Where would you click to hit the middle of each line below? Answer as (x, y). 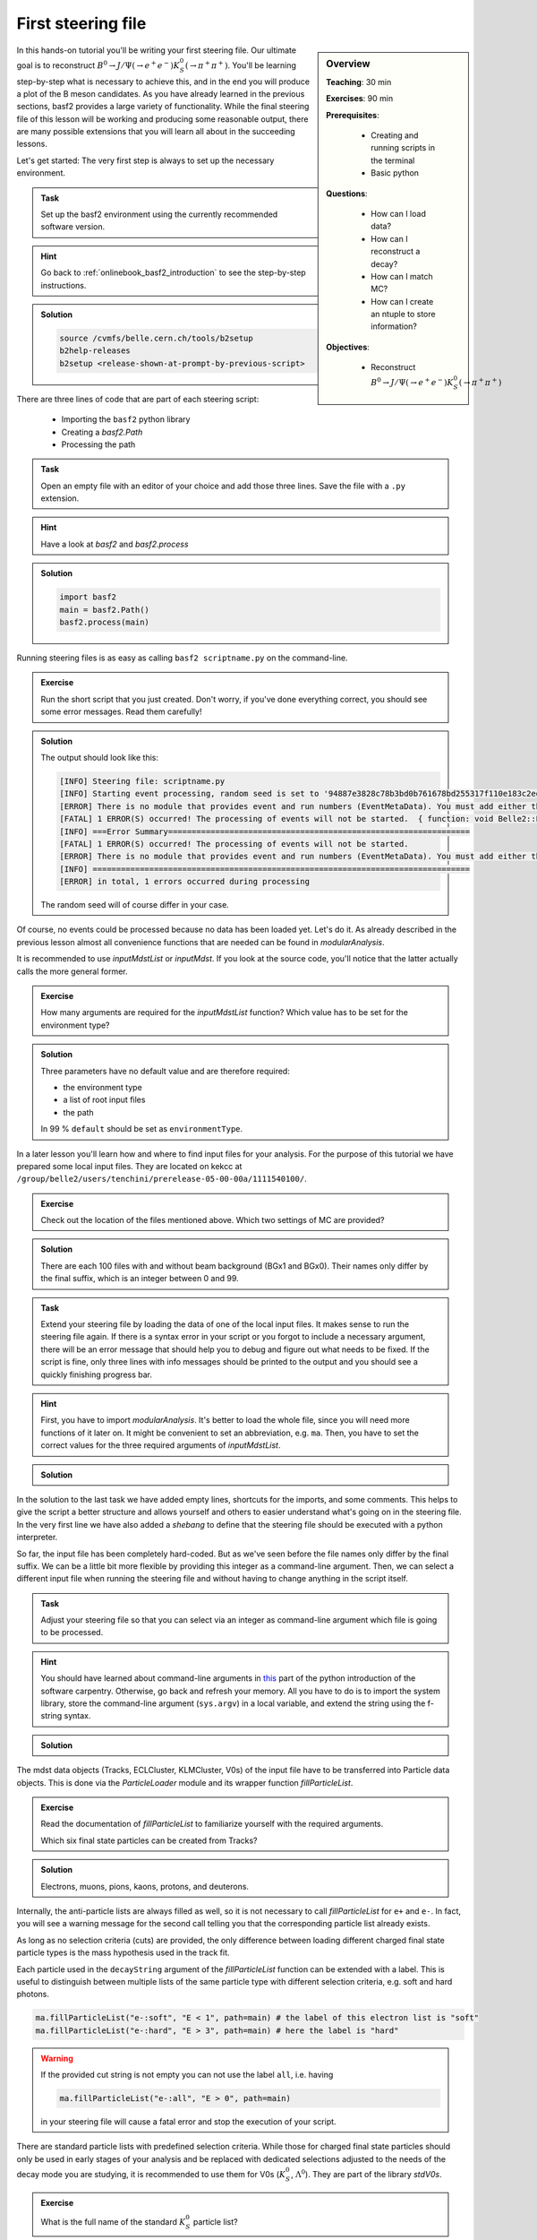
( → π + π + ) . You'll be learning (241, 65)
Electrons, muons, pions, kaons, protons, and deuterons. (145, 1886)
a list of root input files (104, 1100)
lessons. (32, 144)
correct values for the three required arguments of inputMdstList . (161, 1445)
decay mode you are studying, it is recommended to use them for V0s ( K (151, 2174)
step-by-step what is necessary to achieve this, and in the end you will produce (163, 82)
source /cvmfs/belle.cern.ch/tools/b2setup (157, 338)
